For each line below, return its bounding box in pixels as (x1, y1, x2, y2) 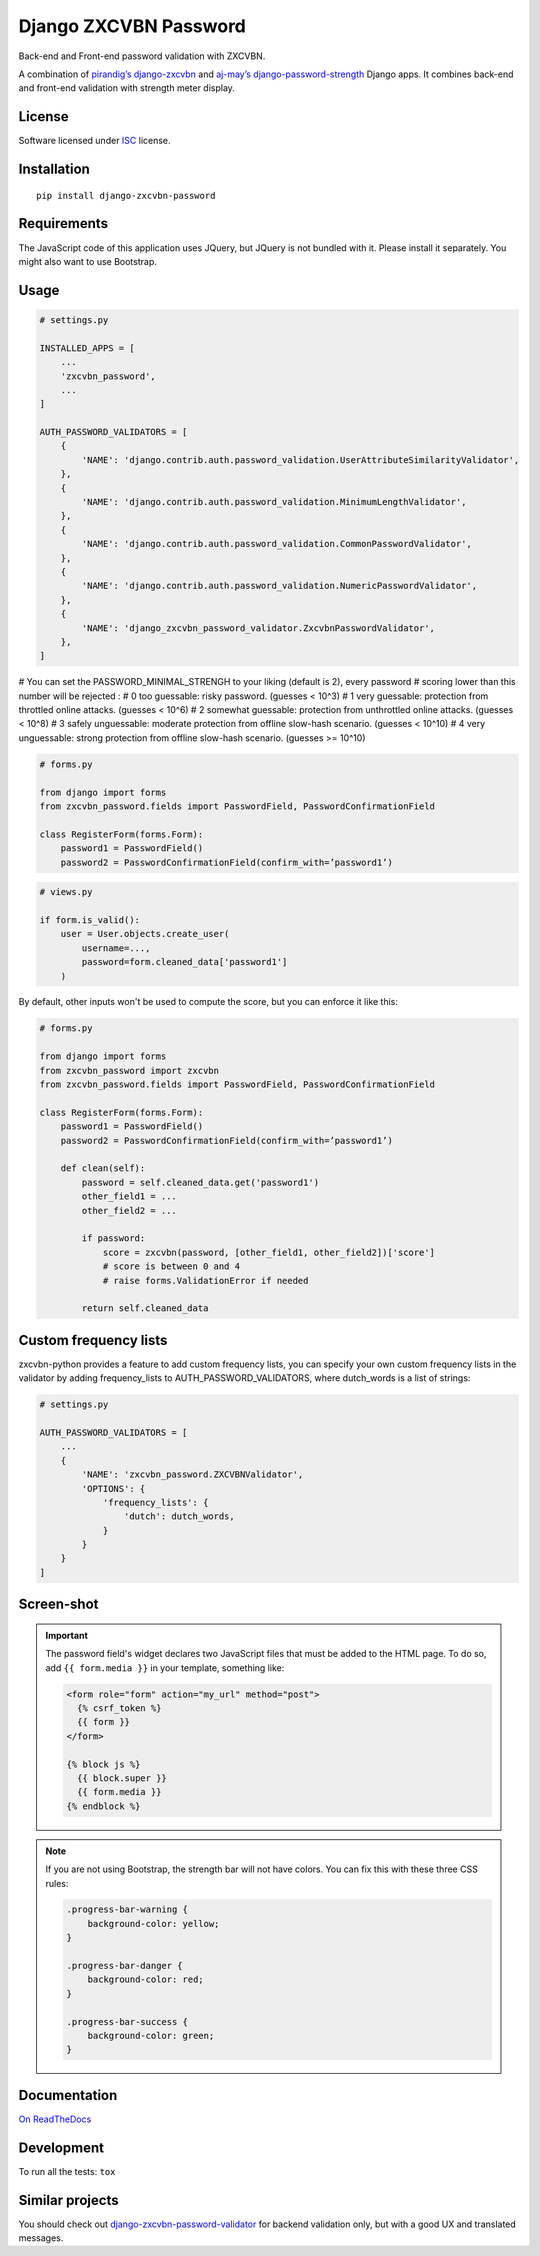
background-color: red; (87, 1974, 204, 1985)
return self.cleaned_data (81, 1303, 209, 1314)
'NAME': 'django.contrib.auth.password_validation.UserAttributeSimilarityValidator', (81, 454, 520, 465)
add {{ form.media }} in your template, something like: (45, 1661, 285, 1674)
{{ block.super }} (76, 1772, 167, 1784)
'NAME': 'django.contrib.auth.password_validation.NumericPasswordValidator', (81, 580, 478, 592)
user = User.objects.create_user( (60, 928, 230, 940)
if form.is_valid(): (39, 914, 140, 925)
